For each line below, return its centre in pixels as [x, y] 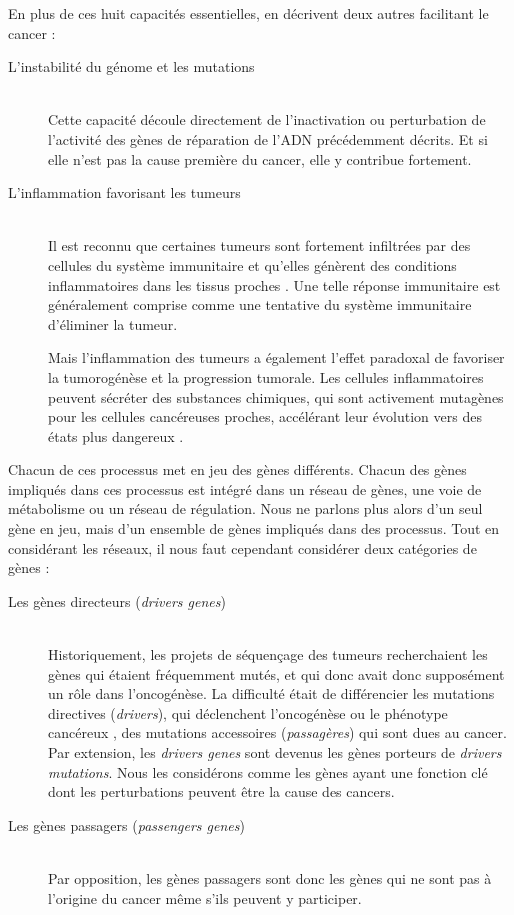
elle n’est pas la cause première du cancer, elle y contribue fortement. [260, 158]
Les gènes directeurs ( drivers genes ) [117, 600]
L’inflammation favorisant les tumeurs [124, 192]
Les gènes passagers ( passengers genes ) [126, 824]
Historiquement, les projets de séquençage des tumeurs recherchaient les [268, 654]
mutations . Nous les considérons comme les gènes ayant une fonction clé [268, 771]
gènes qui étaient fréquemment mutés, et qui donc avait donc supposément [276, 673]
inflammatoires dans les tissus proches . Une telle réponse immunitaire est [274, 284]
